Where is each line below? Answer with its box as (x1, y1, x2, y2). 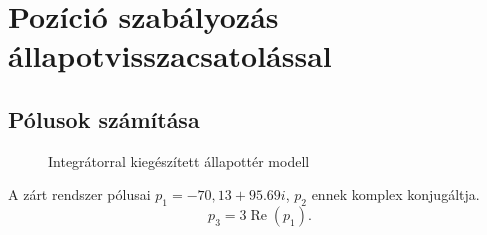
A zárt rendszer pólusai (8, 184, 151, 205)
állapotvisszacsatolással (8, 35, 332, 76)
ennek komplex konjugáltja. (311, 184, 480, 205)
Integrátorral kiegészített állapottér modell (48, 150, 310, 171)
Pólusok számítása (8, 103, 200, 134)
